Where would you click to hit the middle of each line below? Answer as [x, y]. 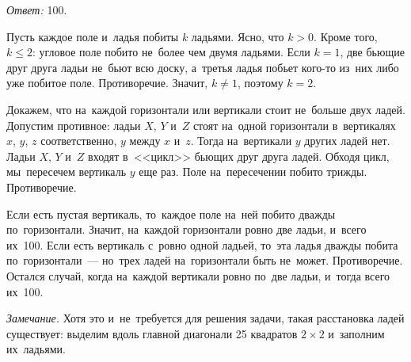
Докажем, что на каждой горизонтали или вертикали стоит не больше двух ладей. [206, 109]
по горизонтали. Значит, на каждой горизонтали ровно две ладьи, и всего [186, 229]
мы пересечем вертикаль [67, 171]
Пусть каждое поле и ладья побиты [93, 36]
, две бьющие [372, 52]
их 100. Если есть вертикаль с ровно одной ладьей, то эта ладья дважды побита [202, 244]
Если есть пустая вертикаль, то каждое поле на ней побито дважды [171, 213]
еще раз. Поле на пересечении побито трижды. [253, 171]
